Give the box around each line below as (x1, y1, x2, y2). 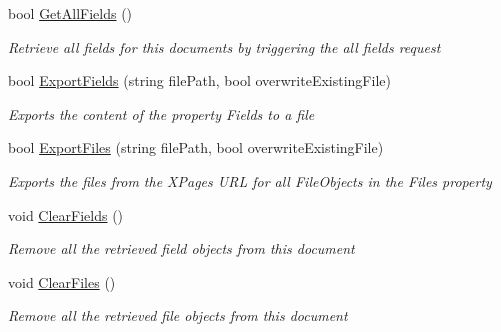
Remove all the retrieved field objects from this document (8, 238, 355, 259)
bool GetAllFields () (8, 3, 133, 23)
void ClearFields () (8, 204, 124, 225)
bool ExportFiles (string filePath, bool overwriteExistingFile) (8, 137, 384, 158)
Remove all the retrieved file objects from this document (8, 305, 348, 326)
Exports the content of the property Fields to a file (8, 103, 315, 124)
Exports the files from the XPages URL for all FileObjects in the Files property (8, 170, 492, 191)
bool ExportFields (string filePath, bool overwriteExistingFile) (8, 70, 391, 91)
